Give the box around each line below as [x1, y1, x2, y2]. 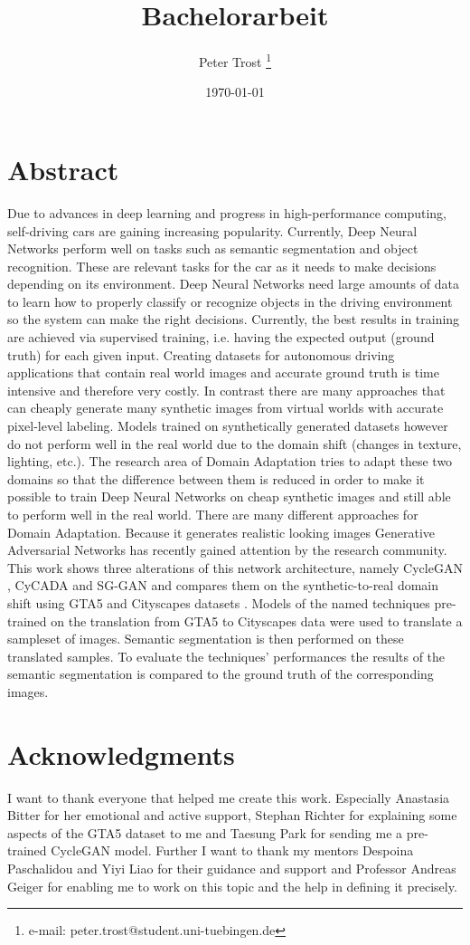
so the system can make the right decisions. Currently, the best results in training [7, 310, 460, 329]
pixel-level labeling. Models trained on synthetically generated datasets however [7, 416, 448, 435]
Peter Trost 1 [198, 50, 272, 71]
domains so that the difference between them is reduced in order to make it [7, 469, 425, 488]
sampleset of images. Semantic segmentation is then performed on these [7, 629, 404, 648]
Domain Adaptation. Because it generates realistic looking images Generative [7, 522, 435, 541]
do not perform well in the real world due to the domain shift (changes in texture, [7, 434, 462, 453]
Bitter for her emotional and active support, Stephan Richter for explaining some [7, 806, 457, 825]
